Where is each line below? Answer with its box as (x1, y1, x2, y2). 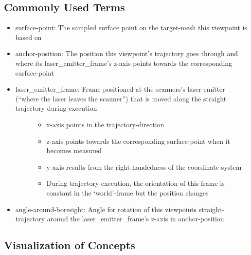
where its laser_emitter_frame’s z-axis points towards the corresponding (15, 58, 233, 68)
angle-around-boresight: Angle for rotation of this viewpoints (15, 204, 197, 214)
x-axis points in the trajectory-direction (46, 119, 164, 129)
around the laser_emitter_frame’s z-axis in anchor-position (47, 214, 224, 224)
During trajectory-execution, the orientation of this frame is (46, 178, 225, 188)
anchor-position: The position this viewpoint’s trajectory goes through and (15, 48, 238, 59)
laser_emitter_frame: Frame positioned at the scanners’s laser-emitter (15, 84, 225, 94)
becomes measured (46, 145, 102, 156)
